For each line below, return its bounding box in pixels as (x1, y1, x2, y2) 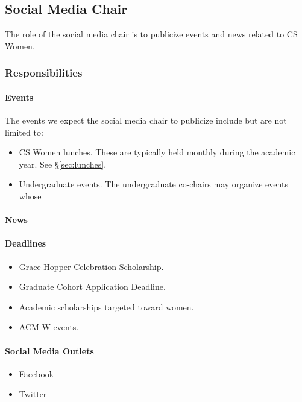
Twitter (19, 388, 47, 400)
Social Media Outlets (5, 344, 94, 357)
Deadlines (5, 237, 46, 250)
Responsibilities (5, 65, 83, 80)
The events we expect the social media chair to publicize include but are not (5, 114, 287, 127)
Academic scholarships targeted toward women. (19, 300, 194, 313)
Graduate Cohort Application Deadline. (19, 280, 166, 293)
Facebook (19, 367, 54, 380)
